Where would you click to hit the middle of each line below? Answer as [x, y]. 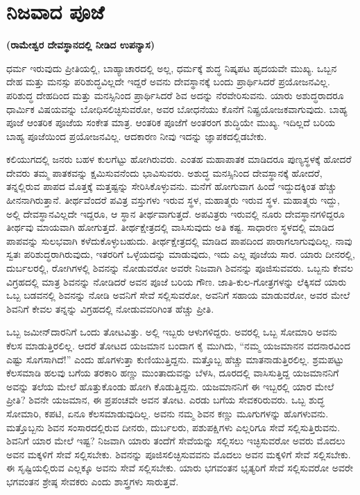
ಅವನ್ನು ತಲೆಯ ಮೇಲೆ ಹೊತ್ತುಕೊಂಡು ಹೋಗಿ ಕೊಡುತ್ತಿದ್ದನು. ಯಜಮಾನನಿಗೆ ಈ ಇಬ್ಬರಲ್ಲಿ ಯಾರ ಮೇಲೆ [170, 386]
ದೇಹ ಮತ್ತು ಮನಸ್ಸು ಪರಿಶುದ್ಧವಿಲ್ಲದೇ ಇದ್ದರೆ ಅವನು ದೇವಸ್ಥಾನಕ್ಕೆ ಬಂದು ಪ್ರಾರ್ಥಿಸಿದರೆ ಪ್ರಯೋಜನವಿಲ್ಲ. [168, 81]
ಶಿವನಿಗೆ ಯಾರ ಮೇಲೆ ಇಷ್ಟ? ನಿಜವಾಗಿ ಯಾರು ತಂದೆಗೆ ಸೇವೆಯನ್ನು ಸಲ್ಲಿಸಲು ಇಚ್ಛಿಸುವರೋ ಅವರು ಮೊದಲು [176, 441]
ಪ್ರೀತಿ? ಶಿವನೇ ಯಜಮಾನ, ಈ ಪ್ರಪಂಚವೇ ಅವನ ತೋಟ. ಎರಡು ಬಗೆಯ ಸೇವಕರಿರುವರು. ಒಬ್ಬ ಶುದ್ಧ [165, 400]
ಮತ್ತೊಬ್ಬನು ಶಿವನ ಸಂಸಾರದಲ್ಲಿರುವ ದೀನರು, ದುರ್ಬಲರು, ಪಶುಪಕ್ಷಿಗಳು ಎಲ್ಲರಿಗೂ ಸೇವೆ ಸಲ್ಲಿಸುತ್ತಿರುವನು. [173, 427]
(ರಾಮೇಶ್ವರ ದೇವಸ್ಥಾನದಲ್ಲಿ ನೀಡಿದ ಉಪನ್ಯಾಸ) [80, 45]
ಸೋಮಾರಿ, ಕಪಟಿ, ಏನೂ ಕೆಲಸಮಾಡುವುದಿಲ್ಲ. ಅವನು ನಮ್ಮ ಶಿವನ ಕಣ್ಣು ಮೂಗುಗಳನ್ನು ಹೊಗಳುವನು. [168, 413]
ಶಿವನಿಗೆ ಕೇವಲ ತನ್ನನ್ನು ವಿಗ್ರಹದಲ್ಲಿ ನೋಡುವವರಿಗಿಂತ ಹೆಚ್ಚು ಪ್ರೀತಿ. [110, 308]
